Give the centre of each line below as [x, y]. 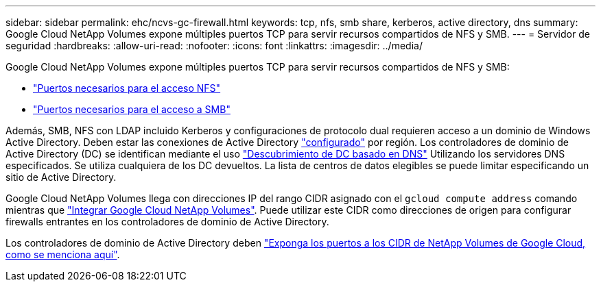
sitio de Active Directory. [61, 177]
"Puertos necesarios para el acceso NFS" [127, 88]
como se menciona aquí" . [63, 254]
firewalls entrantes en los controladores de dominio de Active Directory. [167, 222]
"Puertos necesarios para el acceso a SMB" [132, 109]
